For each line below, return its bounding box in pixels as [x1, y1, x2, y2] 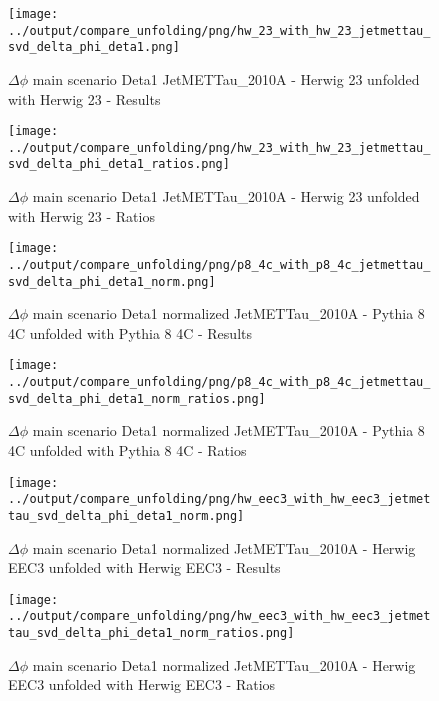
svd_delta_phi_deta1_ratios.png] [8, 157, 230, 172]
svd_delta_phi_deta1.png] [8, 40, 180, 55]
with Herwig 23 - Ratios [8, 205, 155, 226]
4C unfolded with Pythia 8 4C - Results [8, 322, 252, 343]
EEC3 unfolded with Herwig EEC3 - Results [8, 557, 281, 578]
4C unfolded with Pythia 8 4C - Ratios [8, 440, 247, 461]
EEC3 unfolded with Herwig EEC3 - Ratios [8, 674, 276, 695]
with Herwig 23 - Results [8, 88, 161, 109]
